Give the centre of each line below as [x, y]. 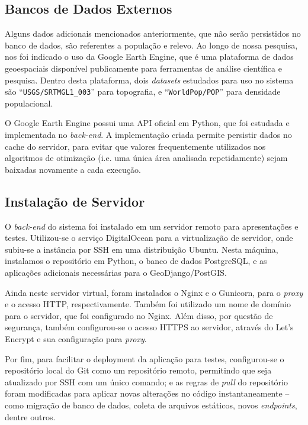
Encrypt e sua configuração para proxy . [76, 338]
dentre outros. [30, 416]
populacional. [29, 103]
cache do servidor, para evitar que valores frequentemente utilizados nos [135, 146]
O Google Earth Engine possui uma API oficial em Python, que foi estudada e [147, 123]
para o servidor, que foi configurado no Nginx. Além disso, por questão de [139, 315]
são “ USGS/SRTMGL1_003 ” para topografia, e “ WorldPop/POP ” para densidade [143, 91]
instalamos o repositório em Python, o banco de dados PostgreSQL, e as [136, 261]
